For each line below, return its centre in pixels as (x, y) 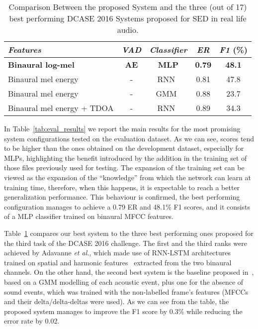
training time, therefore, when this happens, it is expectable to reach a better (122, 187)
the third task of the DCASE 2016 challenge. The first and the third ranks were (126, 243)
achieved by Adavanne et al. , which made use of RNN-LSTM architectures (118, 253)
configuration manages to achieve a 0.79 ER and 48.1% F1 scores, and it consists (127, 206)
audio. (128, 30)
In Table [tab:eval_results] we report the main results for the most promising (122, 128)
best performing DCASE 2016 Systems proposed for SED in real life (128, 18)
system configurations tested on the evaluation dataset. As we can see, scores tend (129, 138)
